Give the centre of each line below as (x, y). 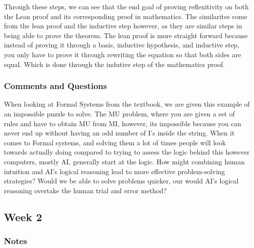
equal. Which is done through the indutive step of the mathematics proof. (115, 64)
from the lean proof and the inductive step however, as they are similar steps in (123, 26)
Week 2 (23, 216)
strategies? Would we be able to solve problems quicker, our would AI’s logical (121, 181)
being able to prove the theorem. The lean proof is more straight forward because (126, 35)
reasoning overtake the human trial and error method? (85, 190)
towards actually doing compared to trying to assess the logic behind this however (127, 152)
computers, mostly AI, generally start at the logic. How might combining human (125, 161)
